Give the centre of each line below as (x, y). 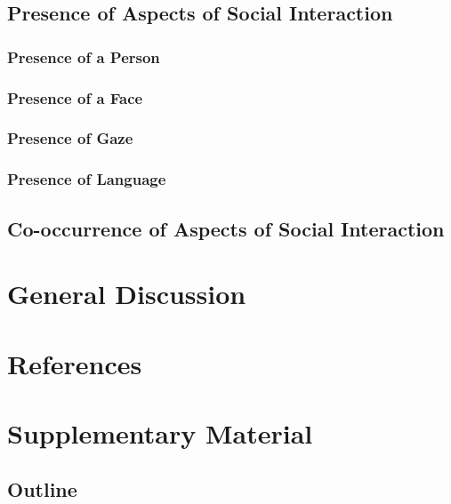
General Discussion (127, 294)
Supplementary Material (160, 432)
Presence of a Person (84, 56)
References (75, 363)
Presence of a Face (75, 97)
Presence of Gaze (70, 138)
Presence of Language (87, 179)
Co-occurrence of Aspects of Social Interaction (226, 228)
